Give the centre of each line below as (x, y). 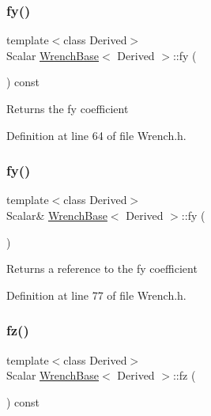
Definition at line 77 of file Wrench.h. (96, 295)
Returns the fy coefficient (68, 108)
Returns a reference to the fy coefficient (102, 269)
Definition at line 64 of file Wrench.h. (96, 135)
